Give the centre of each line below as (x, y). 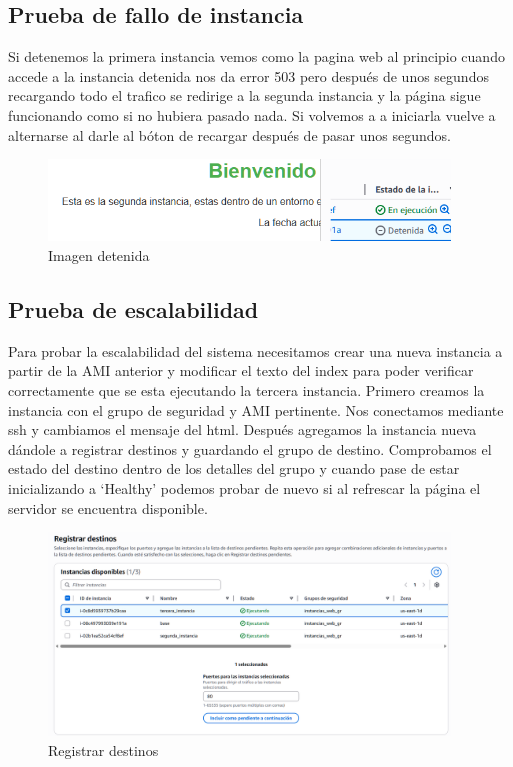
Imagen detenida (99, 255)
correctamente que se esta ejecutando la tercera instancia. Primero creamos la (246, 390)
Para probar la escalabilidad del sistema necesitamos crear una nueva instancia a (255, 350)
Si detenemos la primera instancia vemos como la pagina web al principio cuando (256, 56)
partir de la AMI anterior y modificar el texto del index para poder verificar (241, 370)
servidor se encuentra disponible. (108, 507)
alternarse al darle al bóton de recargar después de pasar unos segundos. (229, 134)
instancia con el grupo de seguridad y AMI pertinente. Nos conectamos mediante (256, 409)
